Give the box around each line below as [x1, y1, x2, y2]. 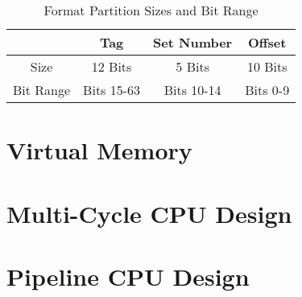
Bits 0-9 [245, 80, 290, 99]
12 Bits [91, 57, 132, 76]
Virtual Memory [6, 134, 192, 167]
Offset [247, 33, 287, 52]
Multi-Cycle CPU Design [6, 196, 292, 229]
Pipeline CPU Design [6, 259, 250, 292]
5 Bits [176, 57, 209, 76]
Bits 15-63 [83, 80, 141, 99]
